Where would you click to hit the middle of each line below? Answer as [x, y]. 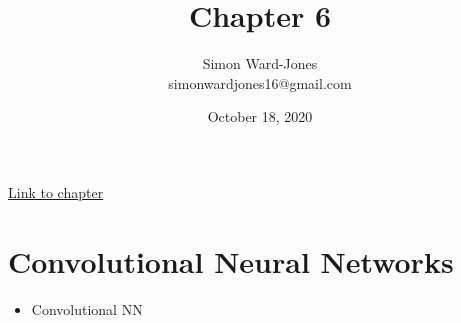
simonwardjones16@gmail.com [260, 82]
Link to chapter [56, 191]
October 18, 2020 [260, 116]
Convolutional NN [87, 308]
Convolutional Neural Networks [231, 260]
